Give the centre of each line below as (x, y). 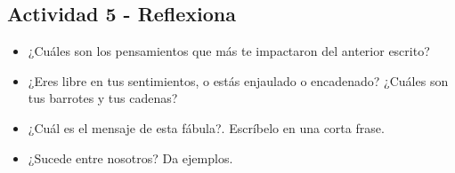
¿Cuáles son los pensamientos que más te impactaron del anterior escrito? (229, 51)
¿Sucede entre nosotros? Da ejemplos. (130, 157)
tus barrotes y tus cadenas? (103, 98)
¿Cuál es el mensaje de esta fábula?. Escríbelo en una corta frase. (206, 127)
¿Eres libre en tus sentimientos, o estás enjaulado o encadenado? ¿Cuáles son (238, 80)
